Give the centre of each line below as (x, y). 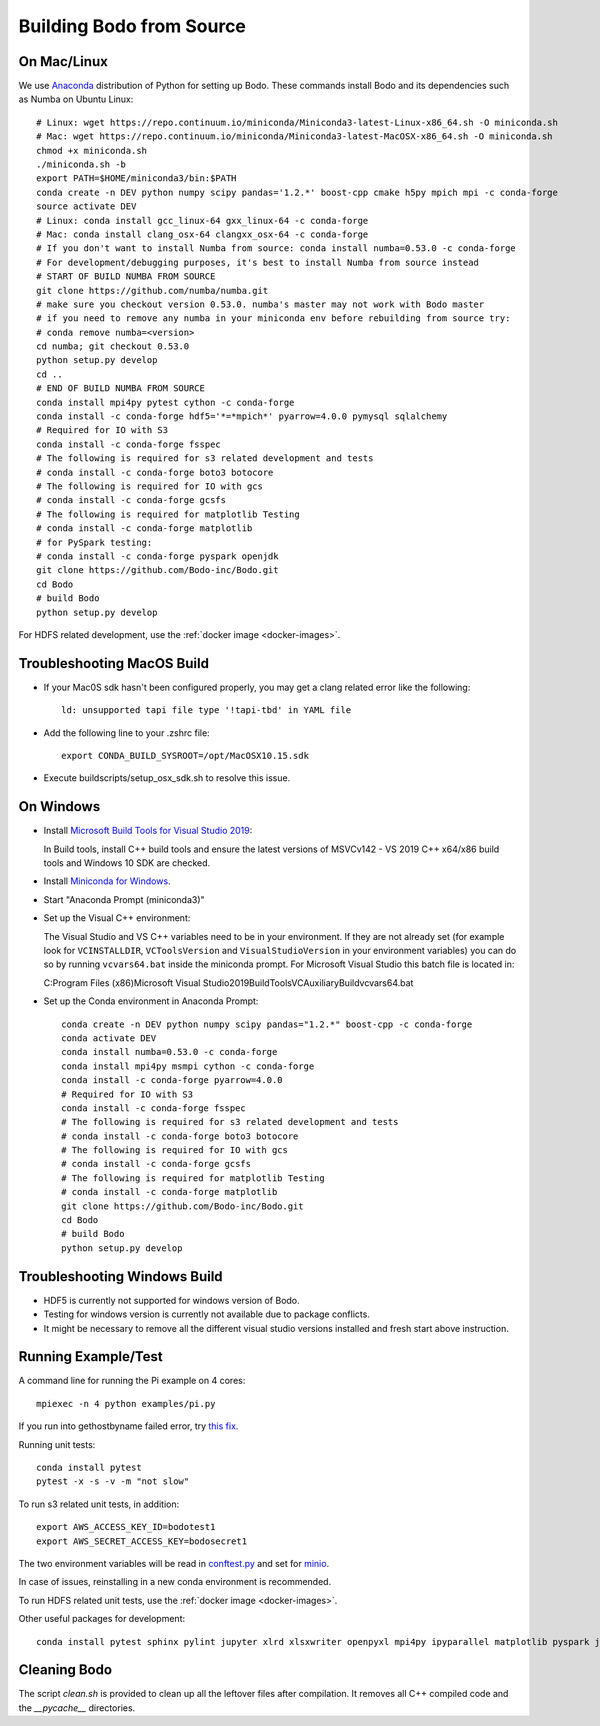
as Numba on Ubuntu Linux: (76, 99)
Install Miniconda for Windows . (107, 881)
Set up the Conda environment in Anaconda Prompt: (151, 1001)
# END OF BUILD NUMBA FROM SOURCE (120, 388)
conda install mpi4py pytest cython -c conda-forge (165, 402)
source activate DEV (86, 206)
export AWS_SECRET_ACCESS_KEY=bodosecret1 (142, 1541)
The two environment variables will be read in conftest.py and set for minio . (174, 1563)
